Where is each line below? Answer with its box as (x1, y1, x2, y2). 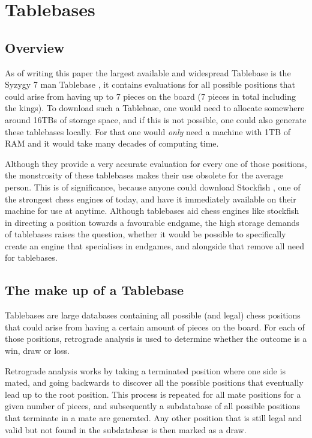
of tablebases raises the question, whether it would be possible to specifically (5, 228, 286, 240)
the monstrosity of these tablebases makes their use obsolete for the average (5, 169, 283, 181)
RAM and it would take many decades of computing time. (5, 137, 219, 150)
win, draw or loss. (5, 344, 70, 357)
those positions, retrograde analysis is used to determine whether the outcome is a (5, 332, 307, 345)
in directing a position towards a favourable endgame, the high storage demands (5, 216, 299, 228)
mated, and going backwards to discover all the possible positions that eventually (5, 376, 304, 389)
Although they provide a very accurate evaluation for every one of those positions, (5, 157, 307, 169)
